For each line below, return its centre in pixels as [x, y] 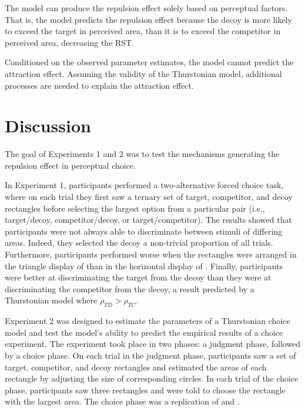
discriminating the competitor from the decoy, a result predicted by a [130, 288]
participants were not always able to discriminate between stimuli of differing [144, 231]
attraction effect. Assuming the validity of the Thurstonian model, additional [143, 73]
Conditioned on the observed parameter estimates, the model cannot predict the [149, 62]
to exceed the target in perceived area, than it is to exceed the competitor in [143, 31]
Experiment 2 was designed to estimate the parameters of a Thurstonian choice [148, 321]
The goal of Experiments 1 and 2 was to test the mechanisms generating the [142, 154]
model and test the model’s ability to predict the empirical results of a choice [144, 332]
